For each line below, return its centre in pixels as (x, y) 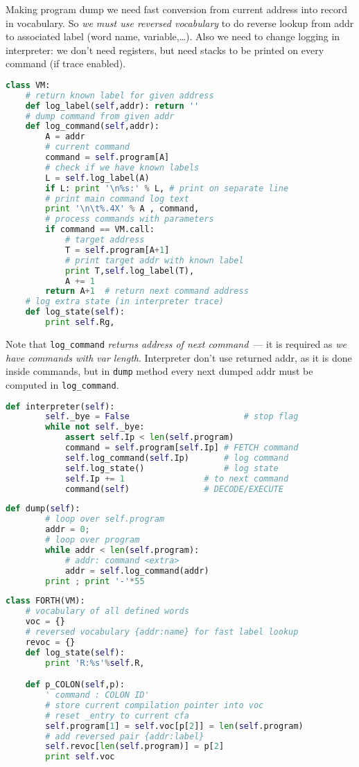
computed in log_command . (62, 384)
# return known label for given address (120, 95)
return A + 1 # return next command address (147, 291)
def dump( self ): (43, 509)
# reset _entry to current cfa (117, 715)
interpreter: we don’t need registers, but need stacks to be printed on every (165, 50)
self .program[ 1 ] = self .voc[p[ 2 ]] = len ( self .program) (174, 726)
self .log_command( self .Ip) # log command (177, 458)
